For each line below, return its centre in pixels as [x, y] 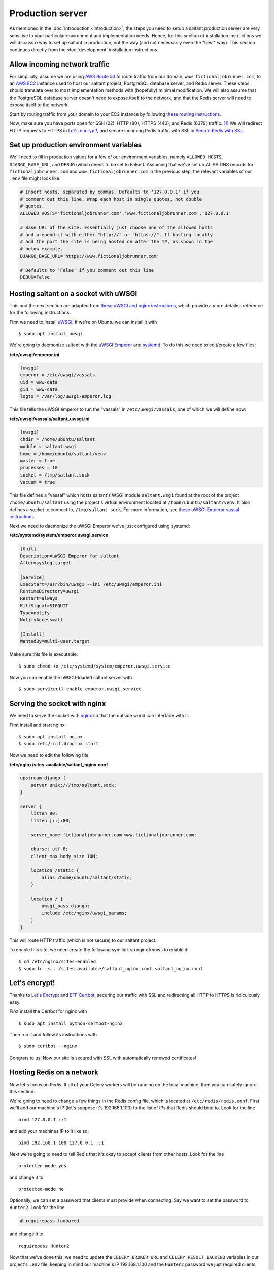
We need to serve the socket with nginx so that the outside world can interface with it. [99, 716]
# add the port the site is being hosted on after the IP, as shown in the [116, 242]
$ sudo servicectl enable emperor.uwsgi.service [80, 689]
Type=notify [35, 613]
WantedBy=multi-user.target [55, 641]
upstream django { [43, 778]
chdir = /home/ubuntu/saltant [58, 439]
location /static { [55, 870]
